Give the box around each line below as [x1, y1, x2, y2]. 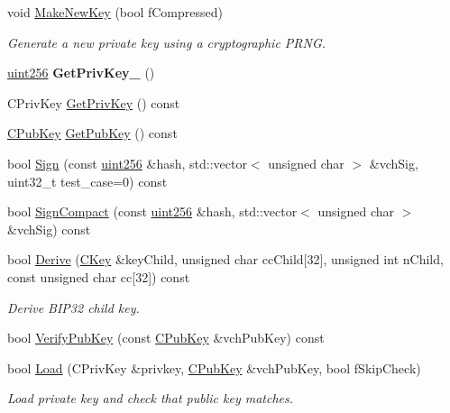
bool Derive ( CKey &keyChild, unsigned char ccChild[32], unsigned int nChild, [7, 250, 444, 269]
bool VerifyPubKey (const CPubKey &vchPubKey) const [7, 328, 325, 347]
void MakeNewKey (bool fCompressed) [7, 3, 223, 21]
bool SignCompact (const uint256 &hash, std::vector [7, 202, 298, 221]
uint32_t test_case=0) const [7, 171, 168, 190]
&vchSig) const [7, 219, 91, 238]
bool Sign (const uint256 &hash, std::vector [7, 153, 247, 172]
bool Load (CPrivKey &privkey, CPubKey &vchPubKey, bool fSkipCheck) [7, 358, 421, 377]
